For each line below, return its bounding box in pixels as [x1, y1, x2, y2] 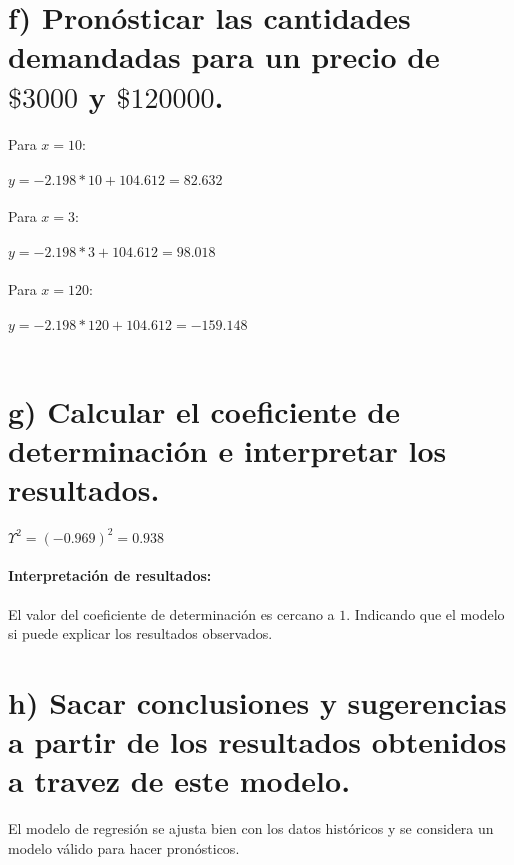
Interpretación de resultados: [8, 565, 212, 586]
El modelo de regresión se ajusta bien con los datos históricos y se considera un [8, 818, 494, 839]
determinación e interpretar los [8, 430, 447, 471]
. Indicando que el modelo [346, 603, 505, 624]
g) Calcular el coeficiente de [8, 391, 400, 432]
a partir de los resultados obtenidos [8, 721, 507, 762]
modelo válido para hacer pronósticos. [8, 837, 240, 858]
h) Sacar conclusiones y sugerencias [8, 682, 507, 723]
